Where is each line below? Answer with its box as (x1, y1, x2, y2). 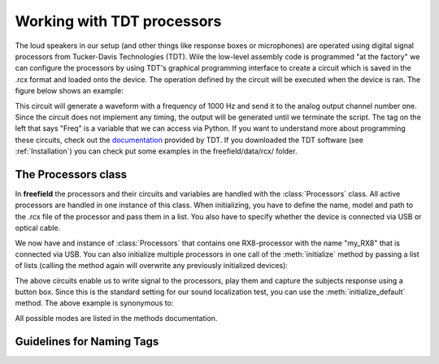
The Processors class (15, 167, 128, 181)
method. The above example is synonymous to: (15, 298, 174, 308)
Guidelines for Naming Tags (15, 334, 159, 349)
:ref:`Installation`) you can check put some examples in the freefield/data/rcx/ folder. (15, 146, 298, 156)
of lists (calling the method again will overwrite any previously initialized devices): (15, 261, 289, 271)
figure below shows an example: (15, 86, 124, 96)
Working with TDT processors (15, 12, 222, 30)
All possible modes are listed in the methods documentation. (15, 313, 218, 323)
